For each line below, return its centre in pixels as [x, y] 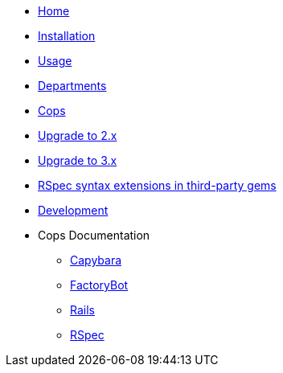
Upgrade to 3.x [78, 160]
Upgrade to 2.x [78, 135]
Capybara [96, 260]
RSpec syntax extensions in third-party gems [157, 185]
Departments [72, 86]
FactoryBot [99, 285]
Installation [67, 36]
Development [73, 210]
